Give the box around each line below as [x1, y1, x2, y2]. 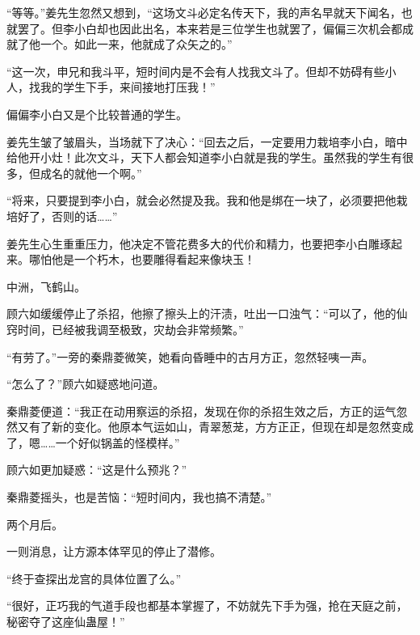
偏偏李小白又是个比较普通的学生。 [6, 105, 187, 122]
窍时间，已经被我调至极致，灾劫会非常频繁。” [6, 320, 244, 337]
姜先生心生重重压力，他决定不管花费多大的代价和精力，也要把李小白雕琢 [6, 235, 391, 252]
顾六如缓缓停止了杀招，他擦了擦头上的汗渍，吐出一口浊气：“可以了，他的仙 [6, 305, 408, 322]
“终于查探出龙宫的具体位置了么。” [6, 569, 182, 586]
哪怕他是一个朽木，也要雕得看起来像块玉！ [28, 251, 255, 268]
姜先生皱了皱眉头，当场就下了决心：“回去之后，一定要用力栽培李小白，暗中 [6, 133, 408, 150]
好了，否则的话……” [17, 207, 118, 224]
